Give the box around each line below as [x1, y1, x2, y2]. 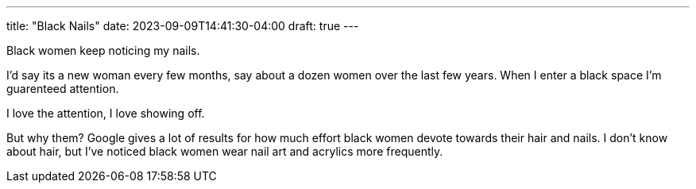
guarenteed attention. [6, 82, 119, 95]
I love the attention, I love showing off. [6, 106, 205, 120]
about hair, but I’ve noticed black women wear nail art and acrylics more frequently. [6, 145, 443, 158]
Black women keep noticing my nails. [6, 44, 200, 57]
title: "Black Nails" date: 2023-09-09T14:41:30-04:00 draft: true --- [6, 19, 359, 33]
